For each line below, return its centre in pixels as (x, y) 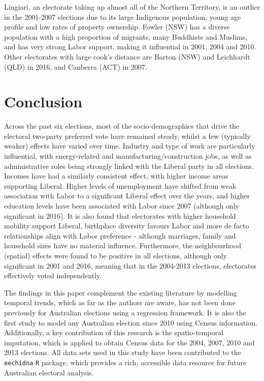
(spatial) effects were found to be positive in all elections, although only (116, 255)
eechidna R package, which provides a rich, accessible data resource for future (125, 362)
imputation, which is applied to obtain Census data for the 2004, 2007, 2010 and (129, 342)
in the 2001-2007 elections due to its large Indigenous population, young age (123, 17)
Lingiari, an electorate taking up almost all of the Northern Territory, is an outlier (132, 7)
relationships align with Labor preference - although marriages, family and (120, 235)
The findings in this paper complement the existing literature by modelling (121, 292)
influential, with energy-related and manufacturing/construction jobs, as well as (128, 156)
